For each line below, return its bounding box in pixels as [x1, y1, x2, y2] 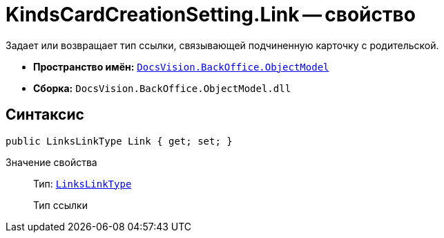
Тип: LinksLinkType [33, 177, 132, 190]
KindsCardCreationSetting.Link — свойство [6, 3, 416, 26]
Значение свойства [6, 156, 97, 168]
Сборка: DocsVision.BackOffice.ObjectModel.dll [33, 82, 291, 94]
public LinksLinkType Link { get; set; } [6, 135, 233, 147]
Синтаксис [6, 106, 84, 124]
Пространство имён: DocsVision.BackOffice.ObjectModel [33, 60, 329, 73]
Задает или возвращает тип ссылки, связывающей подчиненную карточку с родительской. [6, 39, 439, 51]
